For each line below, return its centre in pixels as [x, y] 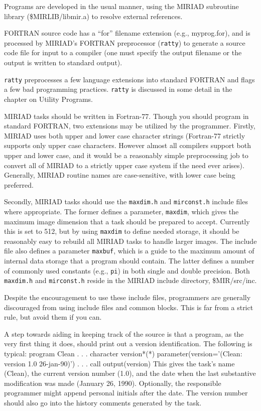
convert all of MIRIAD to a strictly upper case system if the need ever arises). [124, 165]
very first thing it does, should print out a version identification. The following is [128, 344]
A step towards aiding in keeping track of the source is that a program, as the [124, 333]
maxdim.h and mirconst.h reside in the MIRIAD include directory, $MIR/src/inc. [130, 280]
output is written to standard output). [63, 62]
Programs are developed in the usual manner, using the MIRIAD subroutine [121, 6]
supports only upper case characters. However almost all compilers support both [127, 145]
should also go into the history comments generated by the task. [103, 402]
